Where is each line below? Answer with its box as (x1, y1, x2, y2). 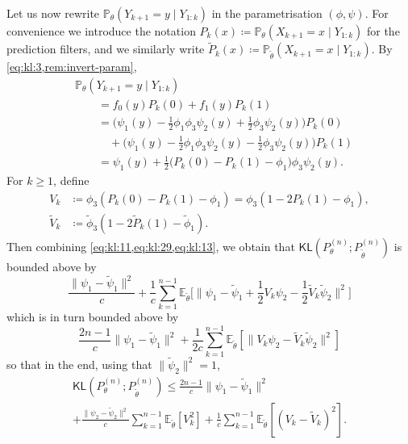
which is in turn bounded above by (6, 308, 179, 325)
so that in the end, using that (6, 355, 152, 372)
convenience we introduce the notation (6, 23, 196, 39)
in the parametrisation (211, 5, 323, 21)
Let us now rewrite (6, 5, 100, 21)
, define (53, 171, 90, 188)
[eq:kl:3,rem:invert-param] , (6, 58, 137, 75)
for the (366, 23, 400, 39)
